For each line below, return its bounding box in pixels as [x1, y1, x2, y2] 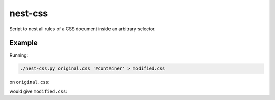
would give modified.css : [9, 88, 67, 94]
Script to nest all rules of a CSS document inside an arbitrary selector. [9, 26, 156, 32]
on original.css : [9, 79, 50, 85]
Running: [9, 52, 29, 58]
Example [9, 39, 38, 47]
